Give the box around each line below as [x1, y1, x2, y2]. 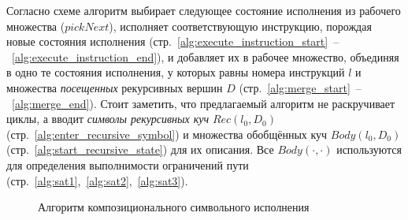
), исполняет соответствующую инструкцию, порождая [109, 17, 372, 34]
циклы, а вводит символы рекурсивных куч [6, 110, 210, 127]
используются [336, 141, 402, 158]
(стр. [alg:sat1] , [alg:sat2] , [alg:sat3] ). [6, 172, 188, 188]
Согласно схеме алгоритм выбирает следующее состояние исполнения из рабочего [6, 2, 401, 18]
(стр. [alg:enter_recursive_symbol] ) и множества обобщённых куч [6, 125, 328, 142]
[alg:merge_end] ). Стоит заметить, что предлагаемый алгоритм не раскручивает [12, 95, 395, 111]
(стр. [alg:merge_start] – [239, 79, 362, 95]
